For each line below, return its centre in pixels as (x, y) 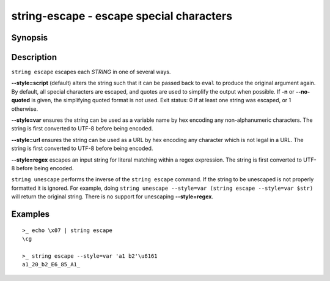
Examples (31, 214)
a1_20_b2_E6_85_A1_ (51, 264)
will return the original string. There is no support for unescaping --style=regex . (112, 197)
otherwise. (25, 109)
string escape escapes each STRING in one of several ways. (91, 72)
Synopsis (30, 38)
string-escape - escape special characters (122, 16)
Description (34, 57)
